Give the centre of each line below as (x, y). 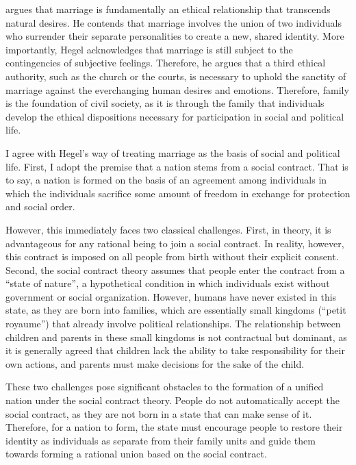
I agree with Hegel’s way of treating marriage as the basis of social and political (173, 152)
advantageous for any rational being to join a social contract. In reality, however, (175, 243)
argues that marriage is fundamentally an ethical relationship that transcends (168, 9)
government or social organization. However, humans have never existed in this (171, 296)
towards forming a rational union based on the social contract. (136, 454)
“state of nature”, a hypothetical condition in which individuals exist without (168, 283)
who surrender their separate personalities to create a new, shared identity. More (175, 36)
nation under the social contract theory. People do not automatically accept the (173, 400)
